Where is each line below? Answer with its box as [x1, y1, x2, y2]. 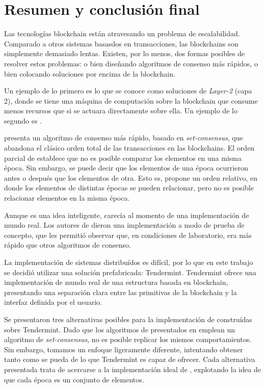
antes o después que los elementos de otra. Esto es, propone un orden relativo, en [4, 172, 258, 183]
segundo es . [4, 115, 42, 126]
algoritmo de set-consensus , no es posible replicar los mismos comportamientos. [4, 334, 252, 345]
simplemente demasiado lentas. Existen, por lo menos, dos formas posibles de [4, 48, 245, 59]
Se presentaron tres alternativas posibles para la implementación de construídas [4, 313, 252, 324]
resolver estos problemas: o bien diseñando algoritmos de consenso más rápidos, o [4, 58, 258, 68]
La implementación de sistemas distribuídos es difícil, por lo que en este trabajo [4, 257, 253, 267]
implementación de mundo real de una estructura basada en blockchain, [4, 277, 228, 287]
